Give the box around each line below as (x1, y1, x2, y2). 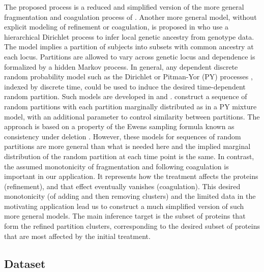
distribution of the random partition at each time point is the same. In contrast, (4, 150, 254, 161)
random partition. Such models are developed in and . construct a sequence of (4, 91, 247, 102)
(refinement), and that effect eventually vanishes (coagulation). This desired (4, 180, 241, 191)
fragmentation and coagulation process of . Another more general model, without (4, 11, 257, 22)
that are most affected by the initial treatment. (4, 230, 151, 241)
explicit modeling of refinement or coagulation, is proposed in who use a (4, 21, 228, 32)
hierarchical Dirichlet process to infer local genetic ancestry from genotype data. (4, 31, 254, 42)
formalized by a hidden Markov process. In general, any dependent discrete (4, 61, 238, 72)
